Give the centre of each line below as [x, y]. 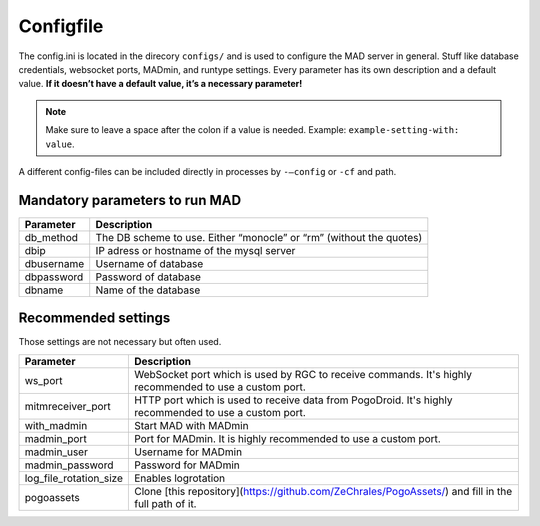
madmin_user [56, 452]
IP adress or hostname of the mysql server [195, 250]
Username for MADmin [188, 452]
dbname [44, 290]
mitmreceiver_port [68, 406]
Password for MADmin [186, 465]
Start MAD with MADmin [191, 425]
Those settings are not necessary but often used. [120, 342]
